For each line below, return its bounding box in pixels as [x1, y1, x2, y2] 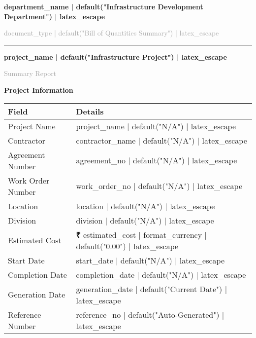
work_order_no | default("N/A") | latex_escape [76, 180, 243, 192]
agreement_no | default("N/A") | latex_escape [76, 154, 237, 166]
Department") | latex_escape [4, 11, 105, 21]
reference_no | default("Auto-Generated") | [76, 308, 224, 320]
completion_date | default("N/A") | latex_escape [76, 268, 246, 280]
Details [76, 105, 104, 117]
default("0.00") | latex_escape [76, 240, 179, 252]
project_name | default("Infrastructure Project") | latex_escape [4, 51, 227, 62]
